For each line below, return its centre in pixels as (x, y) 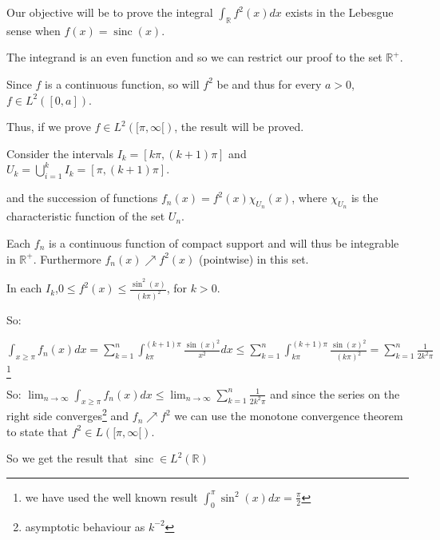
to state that (38, 431)
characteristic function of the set (86, 216)
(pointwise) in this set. (254, 258)
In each (24, 288)
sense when (34, 30)
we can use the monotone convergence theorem (289, 416)
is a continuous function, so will (122, 83)
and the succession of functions (82, 198)
